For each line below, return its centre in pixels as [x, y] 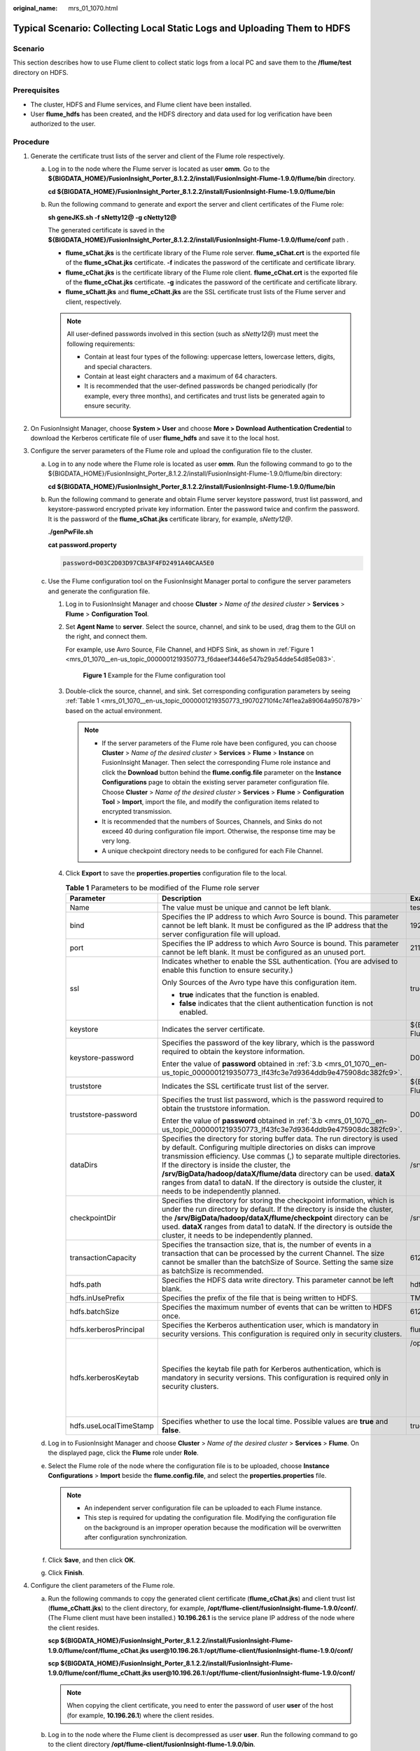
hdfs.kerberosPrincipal [107, 1329]
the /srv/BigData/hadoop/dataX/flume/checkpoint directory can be [275, 1218]
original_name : [35, 8]
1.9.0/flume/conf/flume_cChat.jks [99, 1650]
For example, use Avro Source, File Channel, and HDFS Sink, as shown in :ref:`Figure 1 [190, 649]
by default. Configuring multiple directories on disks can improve [269, 1147]
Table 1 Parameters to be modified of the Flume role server [162, 887]
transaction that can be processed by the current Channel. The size [273, 1253]
